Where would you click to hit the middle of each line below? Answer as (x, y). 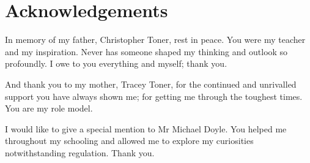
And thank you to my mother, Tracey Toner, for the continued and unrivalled (151, 84)
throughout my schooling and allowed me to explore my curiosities (129, 141)
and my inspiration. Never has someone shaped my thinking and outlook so (146, 51)
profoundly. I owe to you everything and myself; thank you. (116, 63)
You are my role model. (49, 108)
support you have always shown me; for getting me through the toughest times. (154, 96)
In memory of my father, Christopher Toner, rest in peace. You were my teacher (155, 40)
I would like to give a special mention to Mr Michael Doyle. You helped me (146, 128)
